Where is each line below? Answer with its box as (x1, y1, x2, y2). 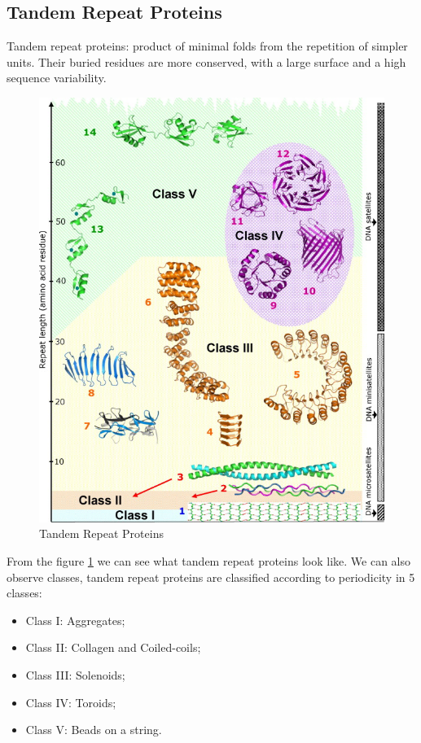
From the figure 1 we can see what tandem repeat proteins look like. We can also (7, 553, 410, 570)
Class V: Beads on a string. (25, 721, 162, 738)
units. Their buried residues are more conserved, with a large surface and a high (7, 53, 406, 70)
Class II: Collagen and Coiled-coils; (25, 639, 201, 656)
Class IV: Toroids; (25, 693, 116, 710)
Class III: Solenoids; (25, 666, 125, 683)
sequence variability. (7, 69, 107, 86)
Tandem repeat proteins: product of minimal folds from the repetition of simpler (7, 37, 408, 55)
